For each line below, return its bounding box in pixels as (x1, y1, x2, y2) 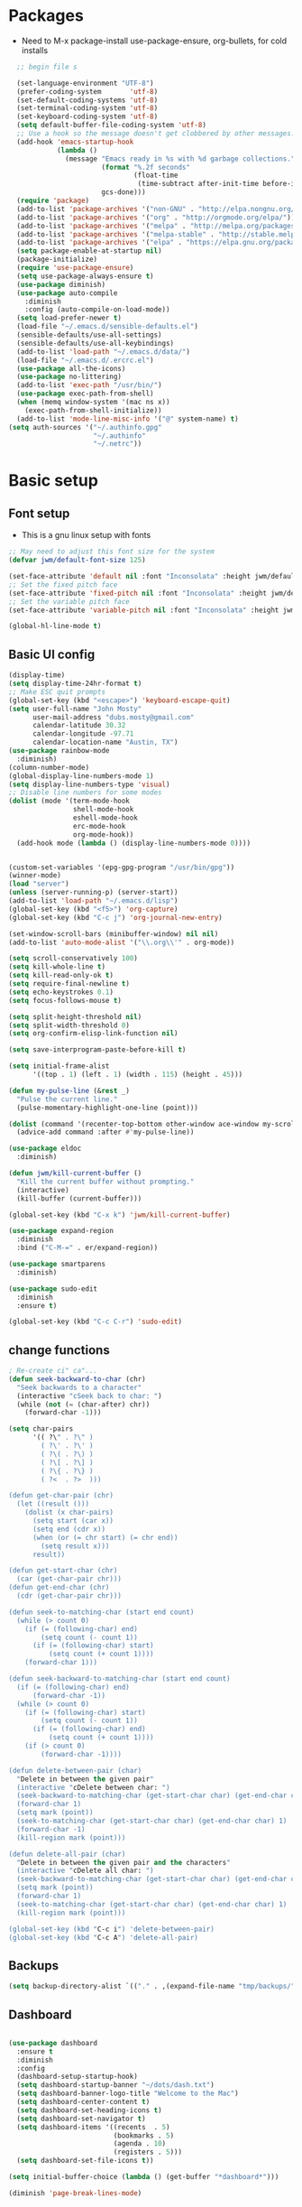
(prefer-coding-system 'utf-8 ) (16, 87, 159, 96)
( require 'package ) (16, 196, 90, 206)
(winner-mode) (8, 871, 62, 880)
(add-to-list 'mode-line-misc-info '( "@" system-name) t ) (16, 414, 240, 423)
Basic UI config (8, 646, 96, 662)
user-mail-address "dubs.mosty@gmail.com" (32, 712, 195, 722)
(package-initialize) (16, 255, 98, 264)
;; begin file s (16, 62, 78, 71)
